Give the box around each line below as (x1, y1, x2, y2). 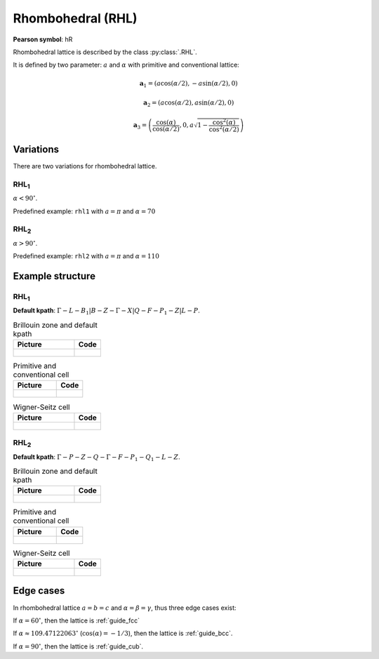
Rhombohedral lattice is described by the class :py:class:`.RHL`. (13, 48, 197, 56)
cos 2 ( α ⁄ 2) (208, 124, 240, 133)
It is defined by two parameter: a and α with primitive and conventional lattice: (13, 60, 240, 69)
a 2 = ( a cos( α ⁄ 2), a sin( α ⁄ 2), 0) (142, 99, 234, 108)
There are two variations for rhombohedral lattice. (13, 162, 157, 171)
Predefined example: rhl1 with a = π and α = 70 (13, 207, 156, 215)
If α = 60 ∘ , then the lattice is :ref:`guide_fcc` (13, 615, 140, 625)
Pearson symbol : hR (13, 35, 73, 44)
